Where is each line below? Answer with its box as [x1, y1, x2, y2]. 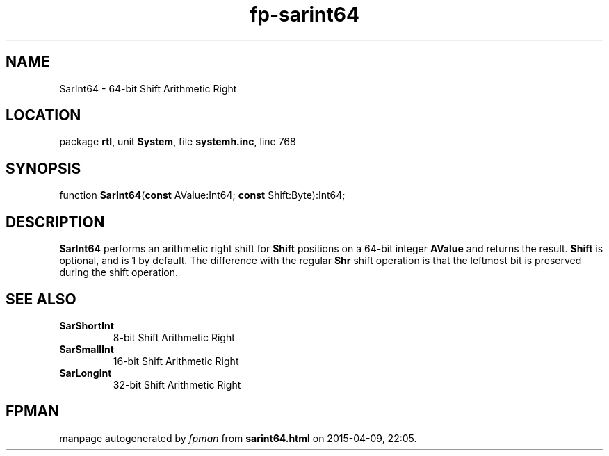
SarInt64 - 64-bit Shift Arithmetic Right [59, 82, 237, 95]
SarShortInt [59, 319, 114, 332]
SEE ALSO [6, 290, 76, 308]
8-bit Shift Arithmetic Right [113, 331, 235, 343]
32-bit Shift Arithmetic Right [113, 378, 241, 391]
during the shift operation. [59, 266, 179, 279]
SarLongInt [59, 366, 112, 379]
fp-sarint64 [250, 3, 359, 26]
